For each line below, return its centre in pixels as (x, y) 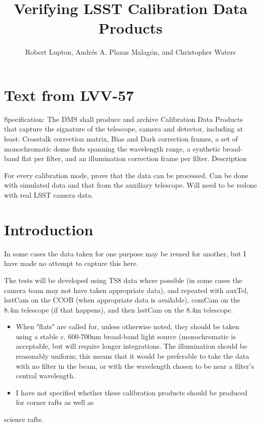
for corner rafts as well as (55, 402)
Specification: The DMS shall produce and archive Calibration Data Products (123, 119)
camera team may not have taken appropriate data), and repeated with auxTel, (126, 290)
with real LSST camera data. (49, 195)
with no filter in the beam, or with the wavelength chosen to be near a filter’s (135, 366)
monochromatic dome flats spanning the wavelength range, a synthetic (112, 148)
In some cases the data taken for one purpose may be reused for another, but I (125, 253)
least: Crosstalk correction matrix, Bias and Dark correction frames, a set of (121, 139)
